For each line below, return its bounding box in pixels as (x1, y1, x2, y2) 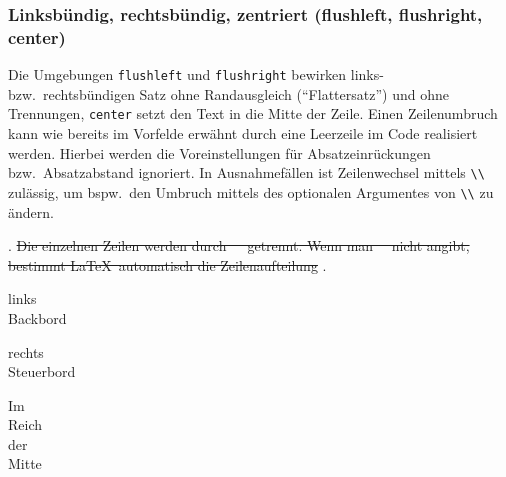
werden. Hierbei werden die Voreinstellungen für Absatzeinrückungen (8, 142, 431, 163)
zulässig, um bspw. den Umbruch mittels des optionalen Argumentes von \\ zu (8, 181, 494, 202)
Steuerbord (8, 361, 76, 382)
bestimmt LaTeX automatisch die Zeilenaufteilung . (8, 254, 327, 275)
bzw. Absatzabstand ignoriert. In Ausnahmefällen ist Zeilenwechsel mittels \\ (8, 162, 485, 183)
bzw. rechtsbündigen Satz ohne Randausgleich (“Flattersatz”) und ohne (8, 83, 449, 104)
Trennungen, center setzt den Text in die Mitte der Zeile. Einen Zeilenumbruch (8, 103, 498, 124)
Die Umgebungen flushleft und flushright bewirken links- (8, 64, 384, 85)
